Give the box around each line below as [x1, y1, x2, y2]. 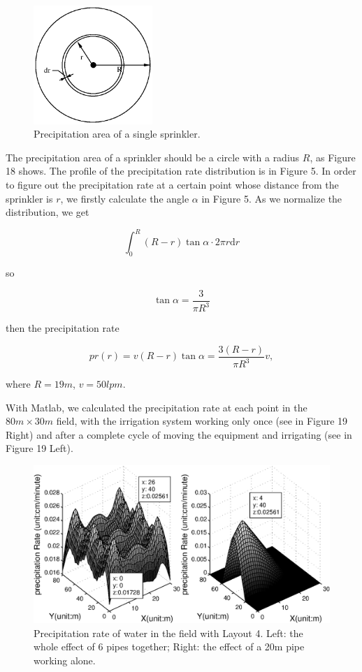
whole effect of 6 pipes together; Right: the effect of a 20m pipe [34, 639, 305, 654]
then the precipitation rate [6, 321, 120, 335]
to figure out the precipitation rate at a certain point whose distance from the [6, 177, 339, 191]
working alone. [34, 652, 96, 667]
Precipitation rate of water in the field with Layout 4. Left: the [34, 625, 303, 640]
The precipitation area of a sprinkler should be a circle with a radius [6, 149, 300, 164]
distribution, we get [6, 205, 89, 219]
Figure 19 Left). [6, 441, 73, 455]
